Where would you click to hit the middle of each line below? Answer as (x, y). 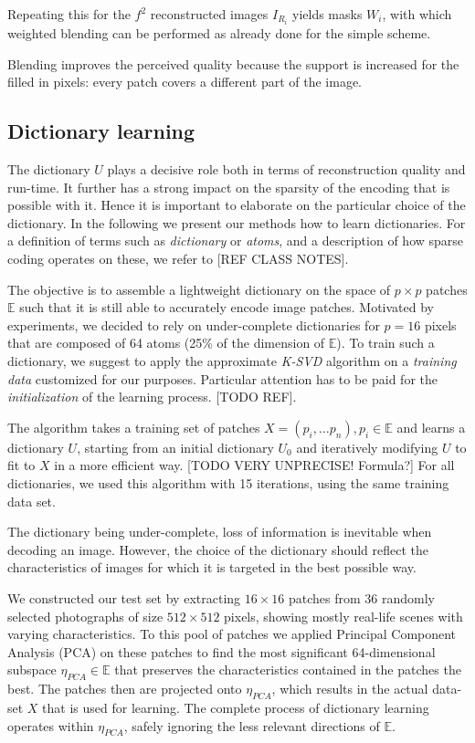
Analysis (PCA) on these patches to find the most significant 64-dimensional (222, 651)
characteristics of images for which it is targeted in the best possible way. (212, 567)
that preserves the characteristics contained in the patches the (288, 670)
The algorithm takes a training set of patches (134, 427)
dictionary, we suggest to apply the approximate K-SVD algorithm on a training (232, 361)
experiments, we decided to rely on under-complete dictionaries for (194, 324)
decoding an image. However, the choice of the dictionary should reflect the (218, 549)
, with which (417, 14)
